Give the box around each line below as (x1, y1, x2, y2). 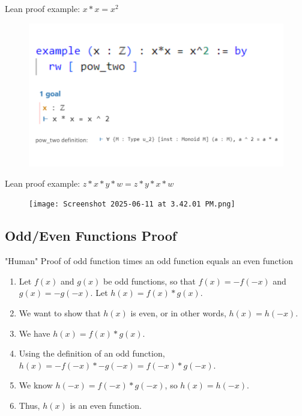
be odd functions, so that (103, 274, 196, 287)
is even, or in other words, (130, 306, 226, 319)
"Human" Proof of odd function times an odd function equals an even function (5, 255, 293, 267)
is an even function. (70, 399, 142, 411)
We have (19, 327, 50, 339)
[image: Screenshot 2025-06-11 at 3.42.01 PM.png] (29, 200, 235, 209)
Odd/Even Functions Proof (5, 226, 177, 245)
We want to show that (19, 306, 101, 319)
